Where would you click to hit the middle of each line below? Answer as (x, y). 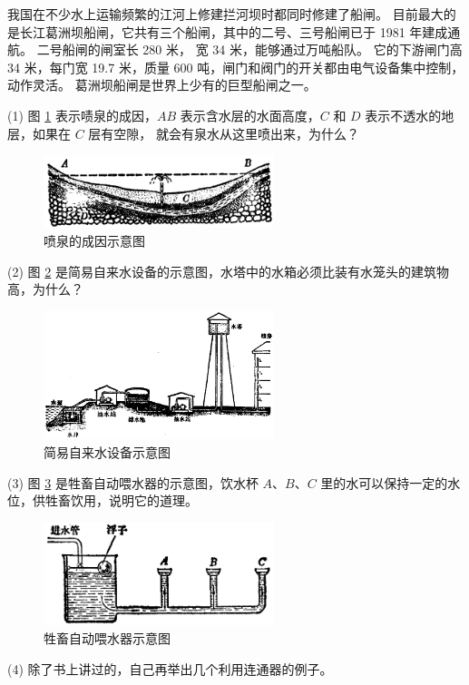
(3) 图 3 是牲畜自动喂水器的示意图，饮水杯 (133, 482)
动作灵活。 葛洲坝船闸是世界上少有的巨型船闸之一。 (162, 85)
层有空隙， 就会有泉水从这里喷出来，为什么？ (224, 133)
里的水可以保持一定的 (384, 482)
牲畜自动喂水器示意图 (107, 637)
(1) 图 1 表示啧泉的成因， (82, 115)
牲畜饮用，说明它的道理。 (121, 500)
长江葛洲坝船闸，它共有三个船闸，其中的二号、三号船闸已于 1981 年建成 (234, 31)
